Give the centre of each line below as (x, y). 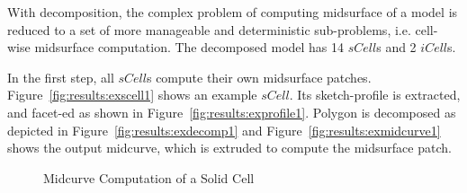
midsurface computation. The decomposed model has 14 (189, 47)
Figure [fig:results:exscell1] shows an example (132, 95)
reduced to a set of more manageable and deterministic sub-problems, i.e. (209, 29)
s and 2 (396, 47)
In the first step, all (61, 77)
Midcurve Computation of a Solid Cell (149, 177)
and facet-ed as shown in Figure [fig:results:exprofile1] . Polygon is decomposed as (232, 112)
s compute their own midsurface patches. (259, 77)
